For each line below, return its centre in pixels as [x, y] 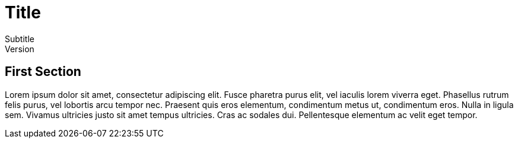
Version [20, 49]
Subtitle [20, 39]
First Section [43, 72]
